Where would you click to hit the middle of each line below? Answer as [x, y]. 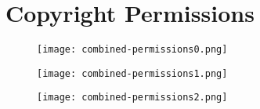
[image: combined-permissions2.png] [132, 98]
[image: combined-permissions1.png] [132, 73]
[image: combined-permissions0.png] [132, 50]
